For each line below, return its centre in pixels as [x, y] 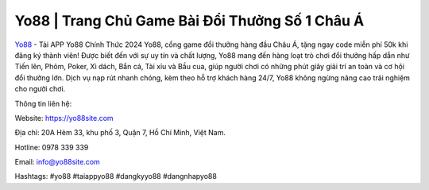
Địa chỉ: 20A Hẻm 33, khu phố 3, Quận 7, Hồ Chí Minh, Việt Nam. [120, 133]
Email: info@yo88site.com [58, 162]
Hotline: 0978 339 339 [52, 147]
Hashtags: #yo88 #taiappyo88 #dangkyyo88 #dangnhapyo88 [116, 176]
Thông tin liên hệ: [43, 103]
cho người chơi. [40, 89]
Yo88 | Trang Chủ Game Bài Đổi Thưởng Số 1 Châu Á [189, 21]
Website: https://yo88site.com [64, 118]
